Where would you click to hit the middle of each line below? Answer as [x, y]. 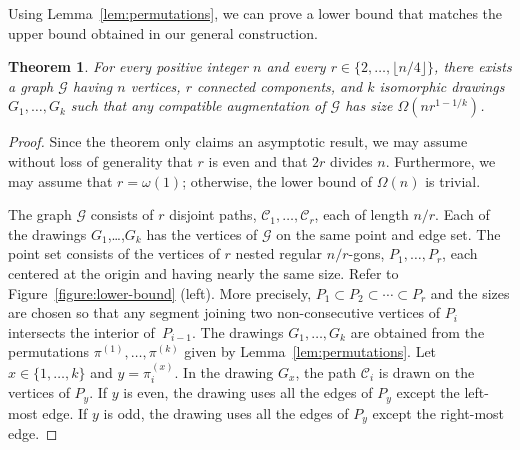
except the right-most [438, 412]
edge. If [65, 412]
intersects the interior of [81, 331]
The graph [40, 214]
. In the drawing [224, 371]
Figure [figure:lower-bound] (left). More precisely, [160, 292]
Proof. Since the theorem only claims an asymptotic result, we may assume [238, 141]
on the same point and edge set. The [388, 233]
